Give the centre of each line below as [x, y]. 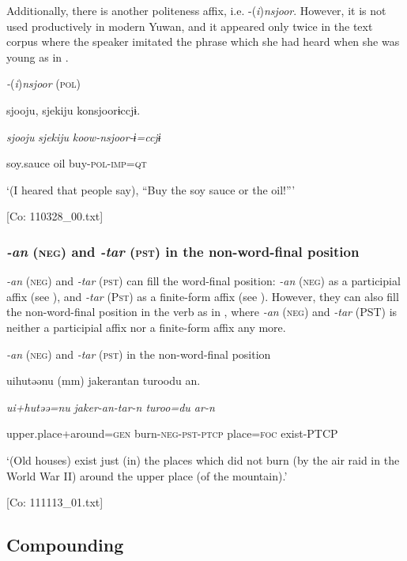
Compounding [65, 545]
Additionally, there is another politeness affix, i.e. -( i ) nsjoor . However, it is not [196, 10]
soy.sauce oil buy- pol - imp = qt [77, 163]
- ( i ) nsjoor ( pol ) [44, 83]
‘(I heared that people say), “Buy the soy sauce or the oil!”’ [151, 189]
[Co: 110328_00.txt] [55, 216]
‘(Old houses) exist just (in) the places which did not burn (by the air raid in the [203, 459]
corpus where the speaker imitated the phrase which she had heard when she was [203, 41]
